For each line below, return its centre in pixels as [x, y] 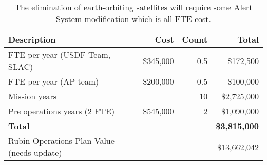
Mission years [33, 96]
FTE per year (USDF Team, [60, 55]
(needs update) [35, 152]
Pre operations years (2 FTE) [62, 111]
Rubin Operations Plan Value [61, 141]
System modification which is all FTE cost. [133, 19]
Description [32, 39]
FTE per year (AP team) [54, 81]
